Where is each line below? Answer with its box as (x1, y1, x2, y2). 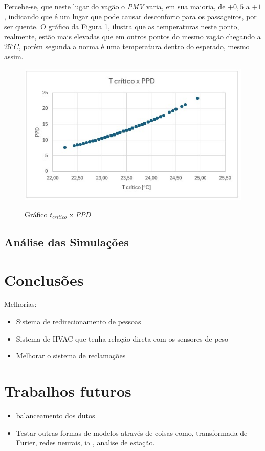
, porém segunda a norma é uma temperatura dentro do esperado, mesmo (18, 41, 250, 52)
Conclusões (4, 269, 84, 290)
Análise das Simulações (4, 234, 129, 250)
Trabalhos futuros (4, 380, 131, 401)
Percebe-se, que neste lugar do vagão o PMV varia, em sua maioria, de (4, 1, 226, 11)
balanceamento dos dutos (16, 410, 95, 420)
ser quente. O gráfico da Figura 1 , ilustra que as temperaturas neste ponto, (4, 21, 239, 32)
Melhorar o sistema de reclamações (16, 350, 126, 361)
